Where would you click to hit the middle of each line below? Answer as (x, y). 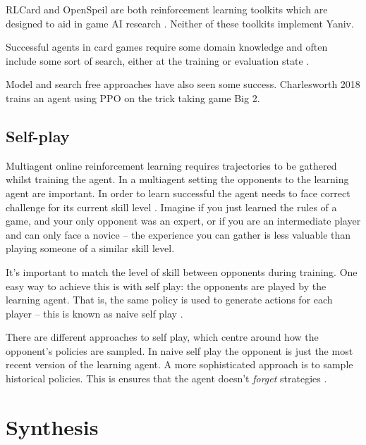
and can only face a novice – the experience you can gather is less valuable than (178, 234)
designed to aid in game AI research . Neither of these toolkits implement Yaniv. (180, 23)
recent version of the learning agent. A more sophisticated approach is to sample (179, 364)
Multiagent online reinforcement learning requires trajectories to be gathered (171, 165)
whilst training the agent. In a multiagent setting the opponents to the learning (177, 179)
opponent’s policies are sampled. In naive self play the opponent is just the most (179, 350)
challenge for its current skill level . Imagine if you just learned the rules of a (171, 207)
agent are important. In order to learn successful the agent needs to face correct (178, 193)
